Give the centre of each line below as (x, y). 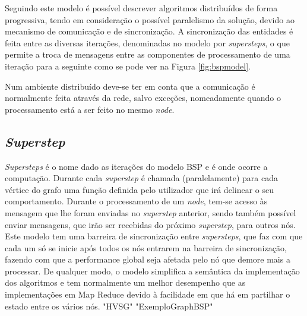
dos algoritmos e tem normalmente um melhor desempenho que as (125, 282)
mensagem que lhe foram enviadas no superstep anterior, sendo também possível (151, 212)
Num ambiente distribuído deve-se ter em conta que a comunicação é (130, 86)
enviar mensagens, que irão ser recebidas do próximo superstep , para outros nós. (150, 224)
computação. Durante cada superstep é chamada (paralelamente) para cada (141, 178)
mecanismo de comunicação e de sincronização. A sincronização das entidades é (149, 31)
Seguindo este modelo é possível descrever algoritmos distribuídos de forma (141, 8)
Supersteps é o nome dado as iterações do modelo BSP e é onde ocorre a (136, 166)
